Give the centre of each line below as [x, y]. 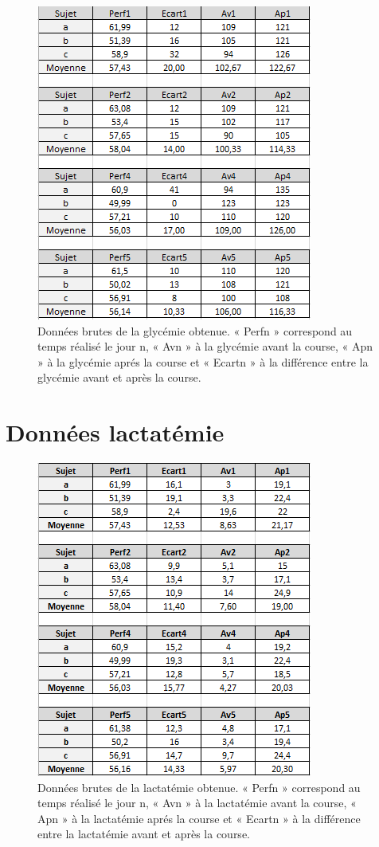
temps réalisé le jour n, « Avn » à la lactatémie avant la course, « [197, 803]
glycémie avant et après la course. [119, 377]
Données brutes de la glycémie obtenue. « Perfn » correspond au [195, 330]
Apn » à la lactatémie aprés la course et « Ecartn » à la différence [199, 818]
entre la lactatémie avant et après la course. [144, 834]
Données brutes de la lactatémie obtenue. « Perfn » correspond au [199, 787]
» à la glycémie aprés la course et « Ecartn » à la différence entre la [203, 361]
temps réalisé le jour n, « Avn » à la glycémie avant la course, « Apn [205, 346]
